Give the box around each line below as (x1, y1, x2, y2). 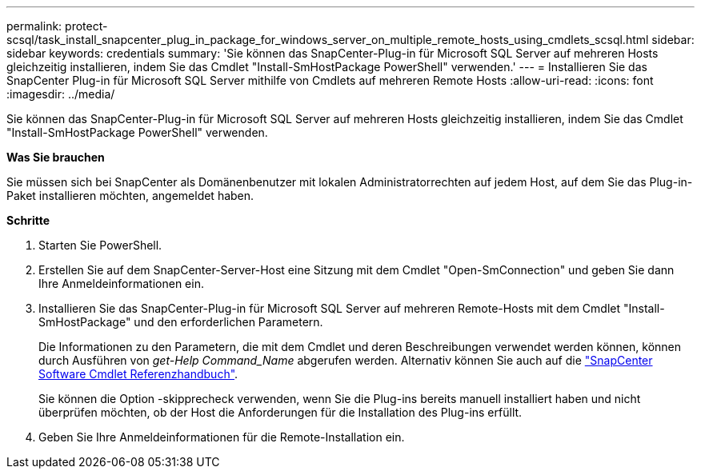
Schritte (6, 214, 50, 227)
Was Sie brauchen (6, 150, 105, 164)
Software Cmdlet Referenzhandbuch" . (38, 367, 238, 381)
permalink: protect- (6, 19, 108, 33)
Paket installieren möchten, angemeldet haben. (6, 189, 254, 202)
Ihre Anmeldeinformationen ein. (38, 277, 204, 290)
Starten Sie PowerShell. (38, 238, 162, 252)
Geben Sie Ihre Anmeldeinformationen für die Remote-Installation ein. (38, 430, 405, 444)
